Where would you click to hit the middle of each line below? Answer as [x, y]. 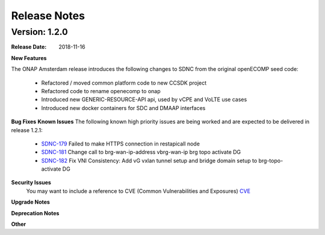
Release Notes [48, 16]
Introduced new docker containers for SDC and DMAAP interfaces [123, 108]
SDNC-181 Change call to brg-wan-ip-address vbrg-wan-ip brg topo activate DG [141, 152]
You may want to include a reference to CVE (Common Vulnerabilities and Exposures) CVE [138, 191]
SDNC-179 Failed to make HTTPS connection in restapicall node [120, 144]
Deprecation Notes [35, 213]
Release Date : [29, 47]
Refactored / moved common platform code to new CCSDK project [124, 83]
